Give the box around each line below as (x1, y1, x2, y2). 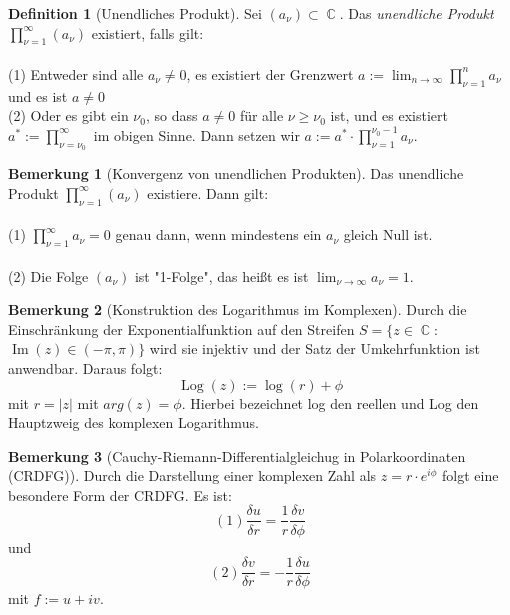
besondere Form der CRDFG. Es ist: (8, 484, 232, 505)
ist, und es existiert (330, 105, 448, 126)
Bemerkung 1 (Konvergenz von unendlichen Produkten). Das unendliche (8, 163, 464, 184)
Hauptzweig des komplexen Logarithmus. (8, 412, 259, 433)
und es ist (8, 85, 68, 106)
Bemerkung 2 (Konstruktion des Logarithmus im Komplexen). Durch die (8, 299, 467, 320)
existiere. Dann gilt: (147, 182, 269, 203)
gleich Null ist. (343, 224, 433, 245)
